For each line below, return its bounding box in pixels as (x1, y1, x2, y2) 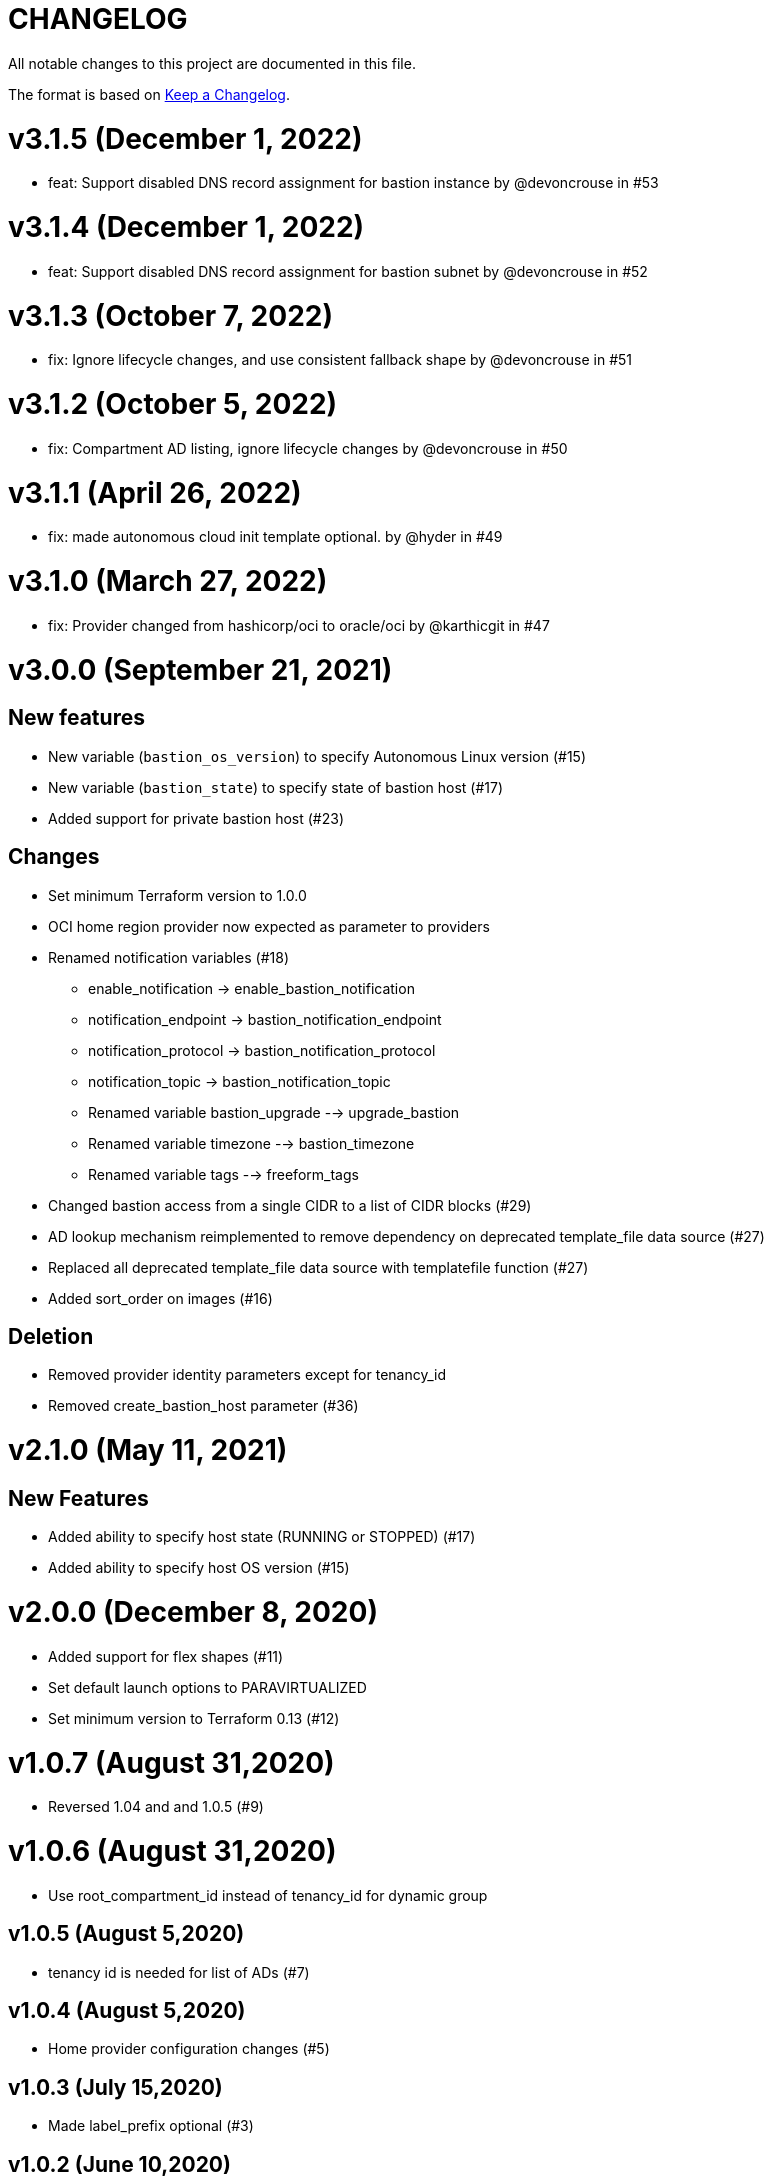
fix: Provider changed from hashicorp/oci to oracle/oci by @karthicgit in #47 (48, 616, 550, 634)
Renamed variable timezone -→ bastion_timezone (88, 1134, 415, 1152)
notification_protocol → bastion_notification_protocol (88, 1041, 436, 1059)
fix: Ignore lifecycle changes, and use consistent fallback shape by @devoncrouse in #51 (48, 351, 633, 369)
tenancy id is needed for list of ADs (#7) (48, 1963, 310, 1981)
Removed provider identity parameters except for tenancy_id (48, 1366, 447, 1384)
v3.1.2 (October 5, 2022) (8, 387, 338, 421)
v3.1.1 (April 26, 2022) (8, 475, 302, 510)
